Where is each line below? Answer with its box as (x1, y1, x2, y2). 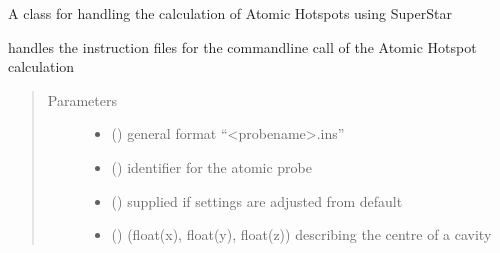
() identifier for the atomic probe (111, 156, 313, 177)
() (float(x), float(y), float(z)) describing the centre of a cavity (111, 224, 492, 245)
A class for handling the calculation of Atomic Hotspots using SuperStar (8, 3, 452, 23)
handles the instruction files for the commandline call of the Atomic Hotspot (8, 36, 477, 57)
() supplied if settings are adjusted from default (111, 190, 403, 211)
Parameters (47, 89, 117, 110)
